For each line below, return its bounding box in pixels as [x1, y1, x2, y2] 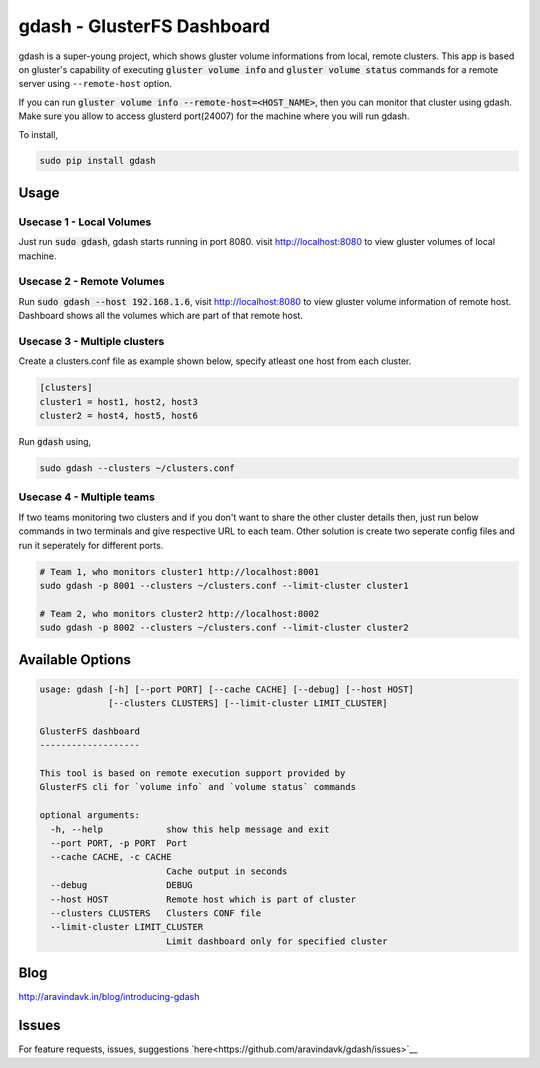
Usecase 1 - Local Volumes [18, 215, 152, 229]
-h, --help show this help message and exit [50, 823, 330, 835]
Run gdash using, [18, 436, 92, 448]
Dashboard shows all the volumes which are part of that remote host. [18, 310, 304, 322]
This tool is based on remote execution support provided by [39, 768, 346, 779]
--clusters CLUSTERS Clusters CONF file [50, 907, 262, 919]
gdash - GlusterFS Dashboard [18, 15, 270, 37]
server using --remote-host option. [18, 78, 173, 90]
